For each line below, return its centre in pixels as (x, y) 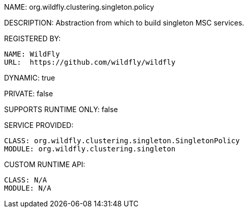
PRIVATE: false (29, 94)
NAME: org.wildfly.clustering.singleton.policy (79, 7)
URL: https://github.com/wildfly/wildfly (90, 62)
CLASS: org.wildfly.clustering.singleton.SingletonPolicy (122, 141)
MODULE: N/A (28, 188)
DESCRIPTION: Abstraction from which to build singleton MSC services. (124, 23)
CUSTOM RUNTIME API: (45, 164)
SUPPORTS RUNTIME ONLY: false (61, 109)
